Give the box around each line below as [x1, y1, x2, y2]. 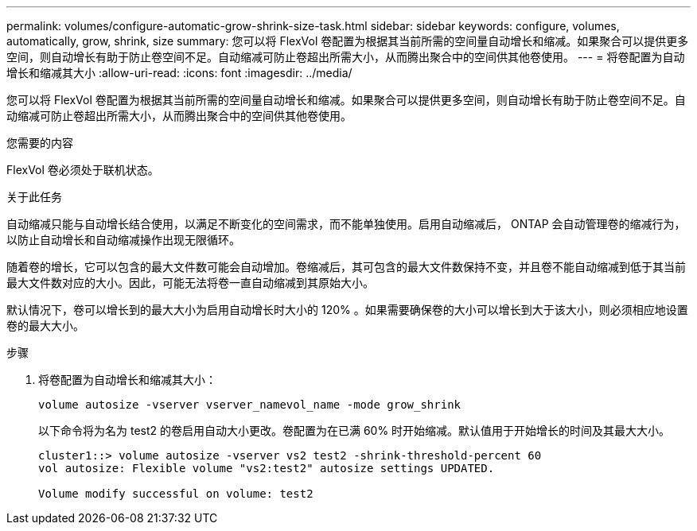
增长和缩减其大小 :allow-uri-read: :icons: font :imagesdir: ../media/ [6, 66, 352, 79]
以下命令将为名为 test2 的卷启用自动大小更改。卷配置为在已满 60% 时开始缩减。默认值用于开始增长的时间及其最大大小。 [38, 424, 671, 437]
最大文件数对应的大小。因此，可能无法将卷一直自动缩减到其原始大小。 [6, 276, 374, 289]
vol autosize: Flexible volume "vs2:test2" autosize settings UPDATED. [38, 462, 495, 475]
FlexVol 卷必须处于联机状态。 [6, 163, 159, 176]
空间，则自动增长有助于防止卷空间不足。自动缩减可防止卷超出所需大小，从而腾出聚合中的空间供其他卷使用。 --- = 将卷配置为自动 [6, 50, 685, 64]
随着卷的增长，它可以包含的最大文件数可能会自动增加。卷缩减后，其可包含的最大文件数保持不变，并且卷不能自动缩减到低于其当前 [6, 260, 686, 273]
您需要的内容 [6, 136, 73, 149]
